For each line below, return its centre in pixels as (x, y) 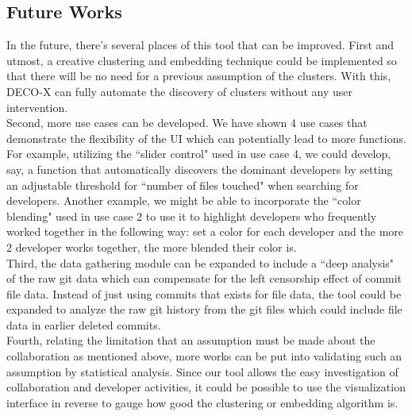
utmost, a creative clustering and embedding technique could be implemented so (202, 60)
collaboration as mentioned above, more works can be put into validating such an (204, 356)
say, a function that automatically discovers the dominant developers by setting (200, 169)
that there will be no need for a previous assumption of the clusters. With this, (199, 76)
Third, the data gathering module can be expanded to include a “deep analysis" (200, 262)
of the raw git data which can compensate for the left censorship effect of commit (204, 278)
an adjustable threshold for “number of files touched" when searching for (183, 185)
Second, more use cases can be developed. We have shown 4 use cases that (187, 123)
